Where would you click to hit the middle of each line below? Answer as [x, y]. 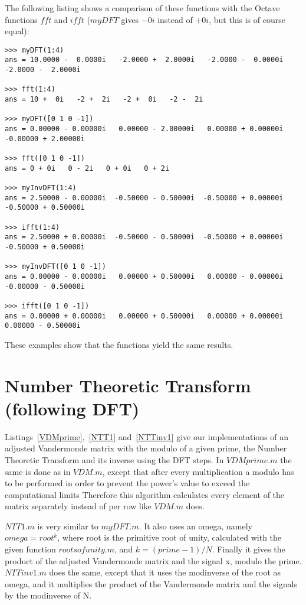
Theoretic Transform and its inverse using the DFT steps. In [114, 459]
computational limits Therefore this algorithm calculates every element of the [145, 494]
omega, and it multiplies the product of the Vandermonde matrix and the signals [151, 583]
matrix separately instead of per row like [78, 506]
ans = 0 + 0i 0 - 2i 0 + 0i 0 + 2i [87, 168]
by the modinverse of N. [48, 595]
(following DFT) [72, 408]
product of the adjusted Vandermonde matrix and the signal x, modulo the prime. [153, 560]
